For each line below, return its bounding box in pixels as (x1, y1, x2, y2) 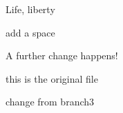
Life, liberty (6, 2, 55, 16)
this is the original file (6, 71, 98, 85)
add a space (6, 25, 55, 39)
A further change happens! (6, 48, 118, 63)
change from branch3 (6, 94, 95, 109)
